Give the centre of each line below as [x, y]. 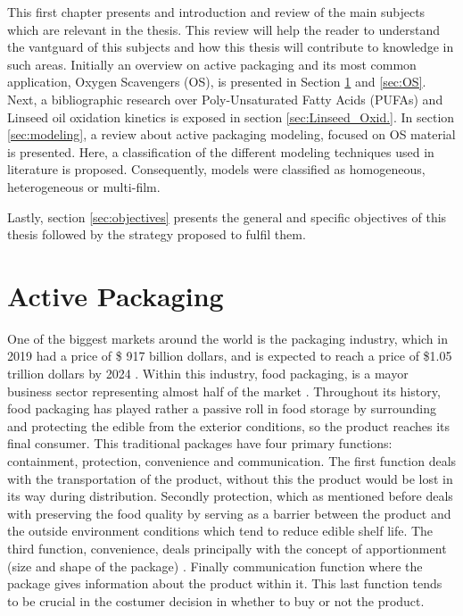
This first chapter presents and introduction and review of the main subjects [216, 12]
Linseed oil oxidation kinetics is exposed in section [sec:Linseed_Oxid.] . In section [231, 117]
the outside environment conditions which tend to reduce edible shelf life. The [220, 531]
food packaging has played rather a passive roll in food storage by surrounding [222, 408]
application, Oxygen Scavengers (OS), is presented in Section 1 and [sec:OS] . [217, 82]
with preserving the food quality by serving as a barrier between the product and [229, 513]
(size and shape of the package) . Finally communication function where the [215, 566]
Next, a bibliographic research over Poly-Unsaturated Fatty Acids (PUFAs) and [225, 99]
